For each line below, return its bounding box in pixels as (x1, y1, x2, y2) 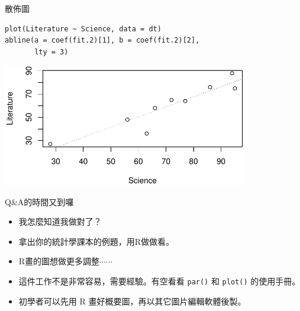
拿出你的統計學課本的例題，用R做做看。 (18, 235, 175, 247)
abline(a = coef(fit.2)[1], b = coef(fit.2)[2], (5, 36, 200, 45)
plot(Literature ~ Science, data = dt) (5, 24, 162, 33)
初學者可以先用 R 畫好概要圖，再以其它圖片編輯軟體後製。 (18, 294, 246, 307)
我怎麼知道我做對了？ (18, 215, 102, 228)
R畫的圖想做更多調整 (18, 255, 100, 267)
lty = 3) (34, 47, 69, 56)
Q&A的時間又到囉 (5, 195, 74, 208)
